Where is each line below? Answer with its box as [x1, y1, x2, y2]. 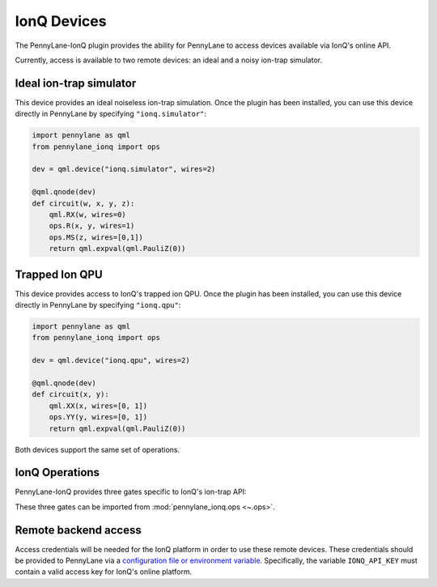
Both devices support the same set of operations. [15, 445, 180, 454]
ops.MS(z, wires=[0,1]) [49, 232, 143, 242]
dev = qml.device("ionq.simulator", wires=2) [32, 164, 216, 174]
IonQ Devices [15, 12, 107, 30]
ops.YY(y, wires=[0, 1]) [49, 413, 148, 422]
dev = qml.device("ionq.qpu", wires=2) [32, 356, 190, 365]
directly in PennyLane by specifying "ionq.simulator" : [15, 109, 206, 119]
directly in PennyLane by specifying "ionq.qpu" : [15, 300, 181, 310]
